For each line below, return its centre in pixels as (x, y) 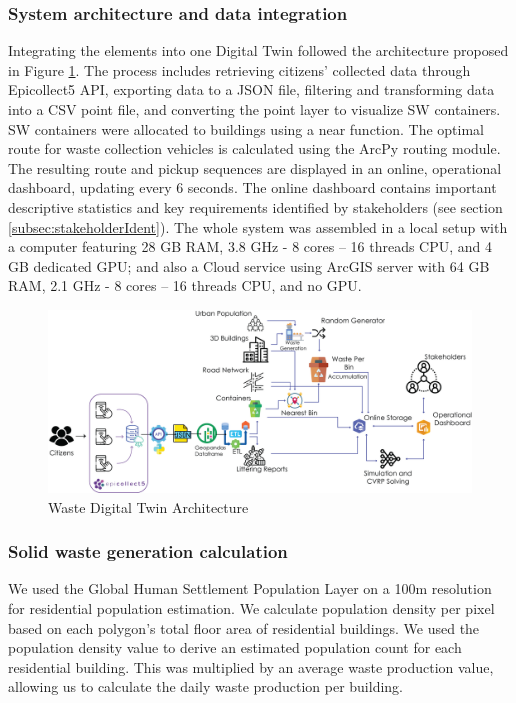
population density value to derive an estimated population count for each (235, 647)
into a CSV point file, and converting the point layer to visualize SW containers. (254, 109)
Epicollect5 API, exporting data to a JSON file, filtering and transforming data (251, 89)
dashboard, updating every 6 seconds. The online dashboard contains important (252, 187)
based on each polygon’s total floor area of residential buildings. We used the (244, 627)
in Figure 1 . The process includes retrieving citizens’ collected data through (239, 69)
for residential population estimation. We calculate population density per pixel (251, 607)
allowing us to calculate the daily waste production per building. (205, 686)
